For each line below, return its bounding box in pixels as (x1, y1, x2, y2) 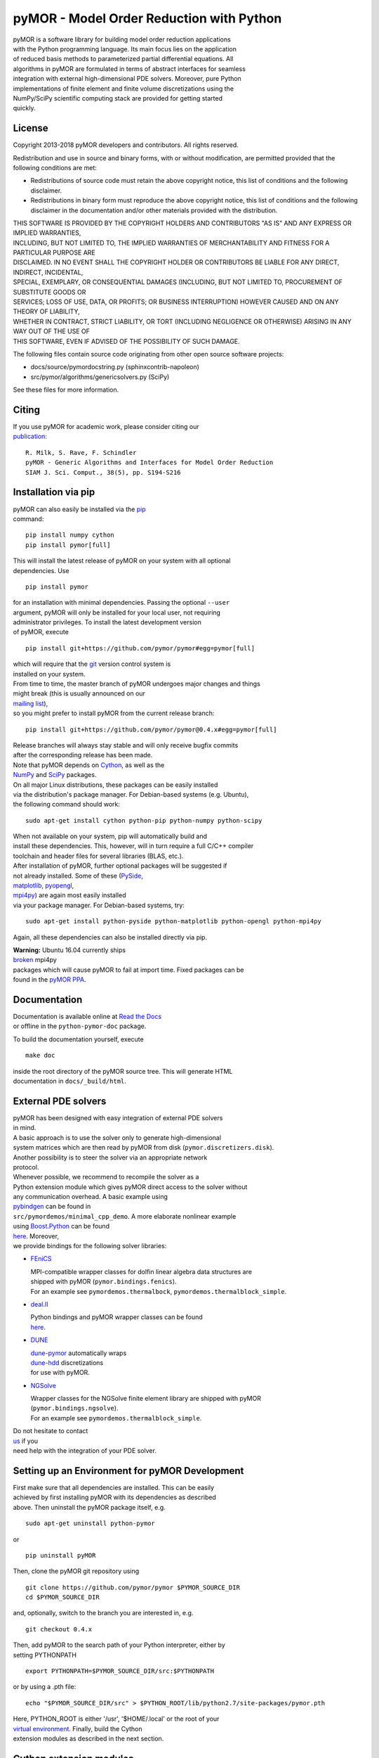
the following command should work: (13, 800, 121, 809)
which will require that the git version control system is (13, 660, 171, 668)
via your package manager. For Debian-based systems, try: (13, 901, 185, 909)
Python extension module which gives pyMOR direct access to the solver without (13, 1182, 248, 1191)
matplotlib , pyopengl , (13, 881, 74, 890)
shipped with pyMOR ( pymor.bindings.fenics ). (30, 1277, 177, 1286)
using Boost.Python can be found (13, 1222, 110, 1231)
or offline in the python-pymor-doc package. (13, 1022, 147, 1030)
